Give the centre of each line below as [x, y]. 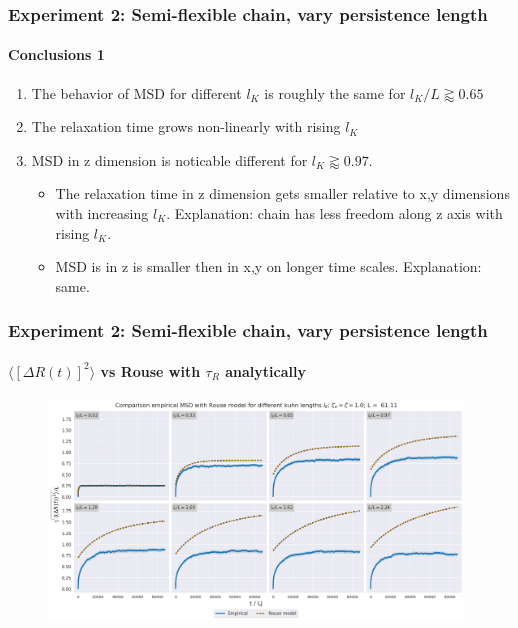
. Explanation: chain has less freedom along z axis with [334, 213]
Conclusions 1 [56, 54]
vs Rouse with [150, 370]
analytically [265, 370]
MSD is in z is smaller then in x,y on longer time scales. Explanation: [268, 266]
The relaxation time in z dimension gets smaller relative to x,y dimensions [282, 193]
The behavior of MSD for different [136, 92]
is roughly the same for [335, 92]
